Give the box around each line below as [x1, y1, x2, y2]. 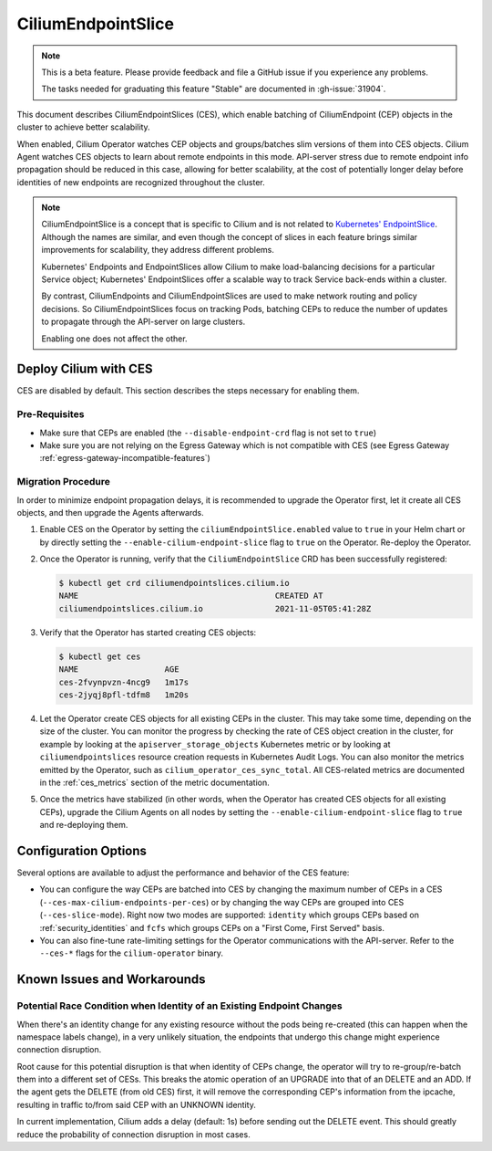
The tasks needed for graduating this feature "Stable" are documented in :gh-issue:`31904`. [41, 83, 386, 95]
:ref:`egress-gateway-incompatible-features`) [39, 453, 211, 464]
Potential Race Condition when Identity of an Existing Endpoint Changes [16, 999, 343, 1012]
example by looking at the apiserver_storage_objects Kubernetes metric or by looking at [39, 738, 391, 749]
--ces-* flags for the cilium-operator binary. [39, 947, 223, 958]
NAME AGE [58, 664, 179, 675]
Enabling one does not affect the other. [41, 333, 188, 344]
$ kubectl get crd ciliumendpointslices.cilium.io [58, 578, 291, 589]
